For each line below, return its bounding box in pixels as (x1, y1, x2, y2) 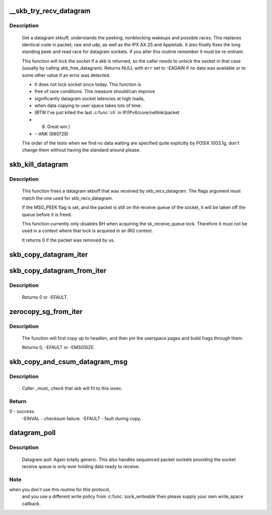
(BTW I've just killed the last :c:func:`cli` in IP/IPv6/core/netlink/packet (34, 109, 180, 116)
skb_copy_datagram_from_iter (9, 266, 107, 275)
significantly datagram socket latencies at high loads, (34, 95, 146, 101)
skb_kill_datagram (9, 160, 68, 169)
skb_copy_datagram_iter (9, 250, 88, 259)
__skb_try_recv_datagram (9, 7, 91, 15)
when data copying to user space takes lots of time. (34, 102, 142, 108)
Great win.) (47, 124, 71, 130)
